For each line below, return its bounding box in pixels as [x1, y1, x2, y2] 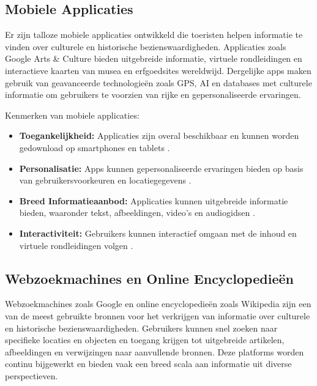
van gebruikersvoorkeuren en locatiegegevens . [19, 174, 192, 187]
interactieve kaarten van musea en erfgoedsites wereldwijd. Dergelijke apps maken [5, 64, 311, 76]
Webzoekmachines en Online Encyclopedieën [5, 269, 294, 288]
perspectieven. [5, 369, 58, 382]
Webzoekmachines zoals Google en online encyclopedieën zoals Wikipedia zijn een [5, 297, 311, 310]
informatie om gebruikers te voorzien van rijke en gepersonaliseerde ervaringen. [5, 88, 301, 101]
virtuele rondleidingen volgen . [19, 239, 133, 251]
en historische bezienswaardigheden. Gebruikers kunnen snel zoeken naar [5, 321, 278, 334]
